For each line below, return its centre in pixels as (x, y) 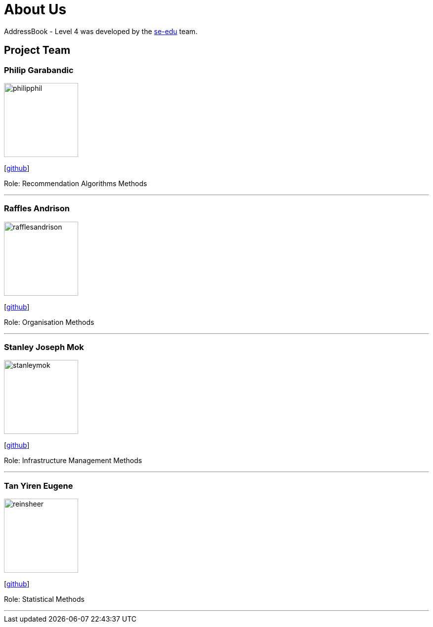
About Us (35, 9)
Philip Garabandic (39, 70)
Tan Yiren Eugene (39, 486)
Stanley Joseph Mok (44, 347)
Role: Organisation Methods (49, 322)
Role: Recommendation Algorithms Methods (76, 183)
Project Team (37, 50)
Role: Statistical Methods (44, 599)
